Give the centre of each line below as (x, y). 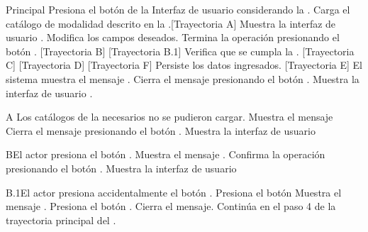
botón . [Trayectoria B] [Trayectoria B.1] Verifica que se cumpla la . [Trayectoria (180, 51)
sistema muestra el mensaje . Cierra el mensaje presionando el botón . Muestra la (183, 78)
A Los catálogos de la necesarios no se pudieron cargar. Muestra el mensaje (169, 117)
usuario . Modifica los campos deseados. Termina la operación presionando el (173, 37)
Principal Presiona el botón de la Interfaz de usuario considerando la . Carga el (178, 9)
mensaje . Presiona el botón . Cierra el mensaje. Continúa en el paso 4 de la (171, 206)
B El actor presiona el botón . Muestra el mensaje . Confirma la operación (166, 154)
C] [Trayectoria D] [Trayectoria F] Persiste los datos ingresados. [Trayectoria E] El (184, 65)
